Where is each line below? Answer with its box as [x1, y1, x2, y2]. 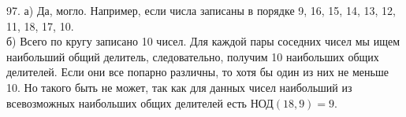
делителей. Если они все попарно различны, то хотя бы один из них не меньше [6, 64, 389, 80]
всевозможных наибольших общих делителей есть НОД [6, 94, 274, 111]
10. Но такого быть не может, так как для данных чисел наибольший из [6, 79, 352, 95]
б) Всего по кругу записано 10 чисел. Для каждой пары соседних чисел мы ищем [6, 33, 400, 49]
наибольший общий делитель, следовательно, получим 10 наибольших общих [6, 48, 379, 64]
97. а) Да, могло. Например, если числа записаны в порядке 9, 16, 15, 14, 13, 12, [6, 2, 396, 18]
